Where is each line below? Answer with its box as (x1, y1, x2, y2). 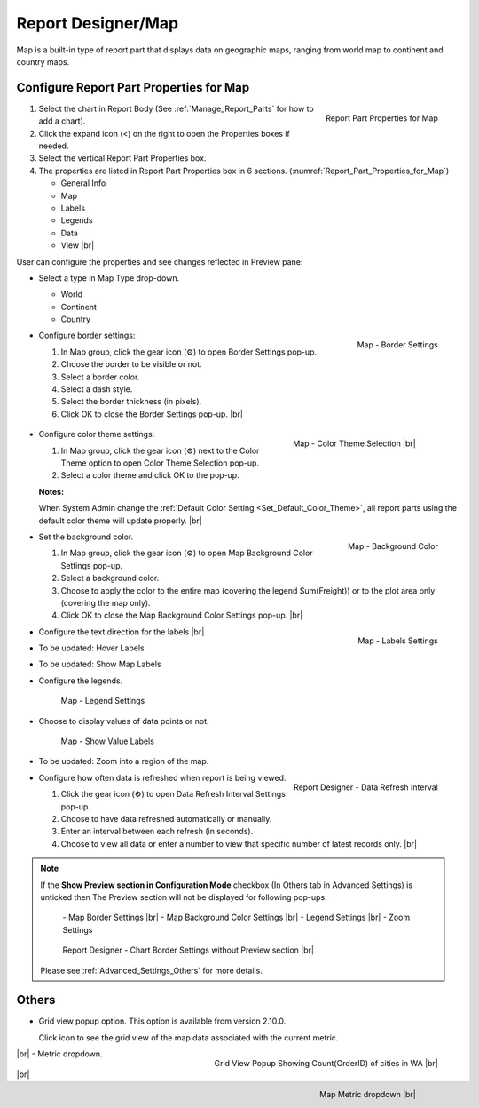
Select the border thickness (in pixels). (60, 396, 202, 407)
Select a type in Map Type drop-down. (38, 272, 180, 283)
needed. (38, 140, 69, 151)
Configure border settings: (38, 330, 136, 341)
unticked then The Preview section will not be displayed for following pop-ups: (40, 891, 327, 902)
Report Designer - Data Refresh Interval (293, 782, 438, 793)
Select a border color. (60, 371, 140, 382)
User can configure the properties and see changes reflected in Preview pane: (16, 256, 303, 267)
